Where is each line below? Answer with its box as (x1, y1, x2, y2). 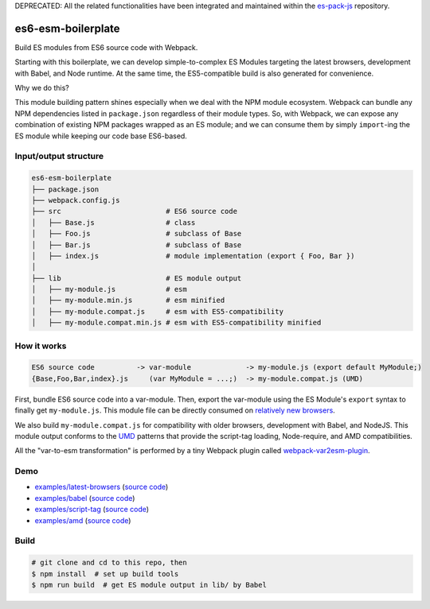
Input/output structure (14, 151, 104, 162)
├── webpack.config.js (31, 196, 120, 204)
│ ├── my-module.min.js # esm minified (31, 296, 225, 305)
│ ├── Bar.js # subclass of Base (31, 240, 242, 250)
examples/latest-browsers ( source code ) (34, 482, 169, 492)
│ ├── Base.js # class (31, 218, 196, 227)
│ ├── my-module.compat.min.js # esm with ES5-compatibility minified (31, 318, 322, 328)
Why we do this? (14, 83, 69, 93)
